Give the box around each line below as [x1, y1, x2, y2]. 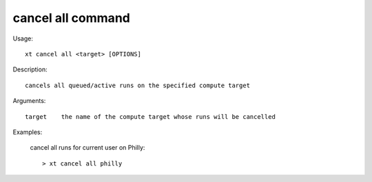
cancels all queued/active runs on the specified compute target [25, 81, 251, 89]
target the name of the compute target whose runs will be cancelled [25, 113, 276, 120]
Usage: [12, 34, 34, 43]
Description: [12, 65, 48, 73]
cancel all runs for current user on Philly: [30, 144, 145, 152]
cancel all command [12, 10, 130, 25]
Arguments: [12, 97, 46, 105]
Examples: [12, 128, 43, 136]
